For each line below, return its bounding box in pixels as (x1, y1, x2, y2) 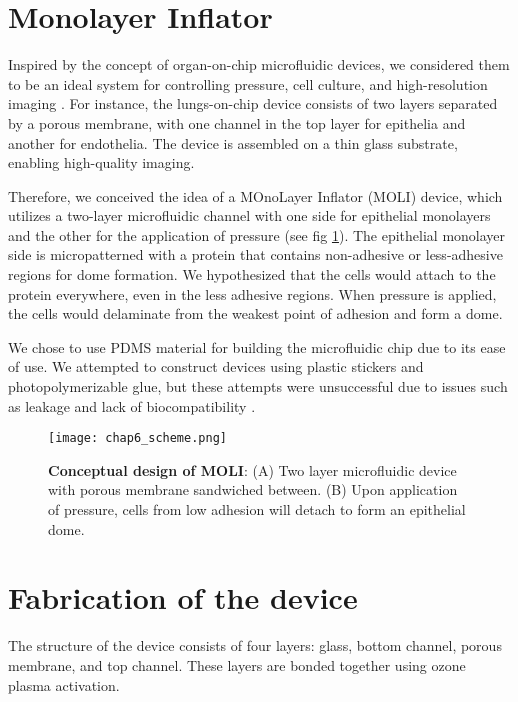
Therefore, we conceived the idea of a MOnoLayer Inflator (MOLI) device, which (8, 185, 503, 206)
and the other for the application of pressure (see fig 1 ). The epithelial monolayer (8, 224, 506, 245)
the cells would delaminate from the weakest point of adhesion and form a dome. (8, 303, 503, 324)
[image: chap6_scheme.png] (48, 431, 227, 446)
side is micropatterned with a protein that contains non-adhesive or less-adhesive (8, 244, 503, 265)
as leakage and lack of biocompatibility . (8, 395, 256, 416)
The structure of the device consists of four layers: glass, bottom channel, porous (8, 635, 502, 656)
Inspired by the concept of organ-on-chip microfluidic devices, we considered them (8, 54, 510, 75)
